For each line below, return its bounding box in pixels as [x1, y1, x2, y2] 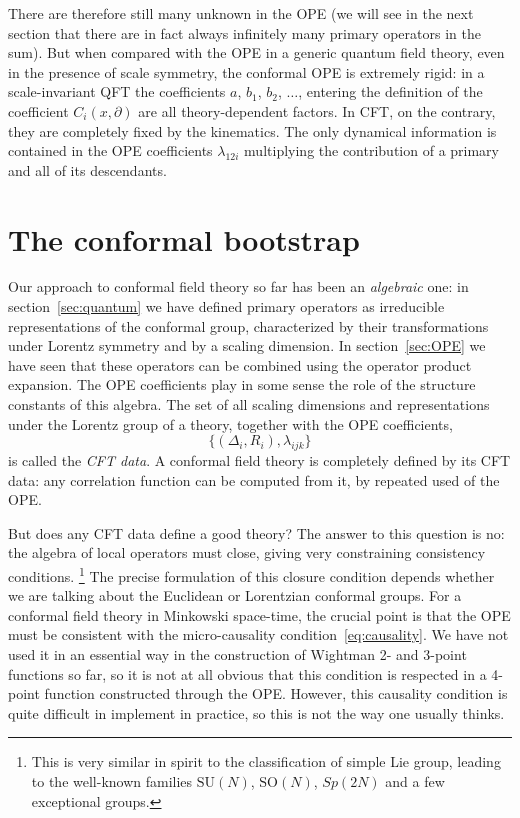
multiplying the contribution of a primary [244, 140, 499, 161]
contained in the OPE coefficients [8, 140, 213, 161]
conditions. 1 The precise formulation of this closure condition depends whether [8, 562, 495, 586]
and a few [385, 770, 445, 791]
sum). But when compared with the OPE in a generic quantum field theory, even [8, 42, 505, 63]
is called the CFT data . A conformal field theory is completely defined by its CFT [8, 450, 511, 471]
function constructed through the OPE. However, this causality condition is [44, 683, 508, 704]
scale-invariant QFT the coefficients [8, 81, 226, 102]
